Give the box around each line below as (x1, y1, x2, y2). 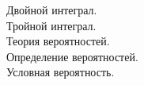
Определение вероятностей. (6, 48, 138, 64)
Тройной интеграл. (6, 17, 97, 33)
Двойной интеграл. (6, 2, 97, 17)
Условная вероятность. (6, 64, 115, 80)
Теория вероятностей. (6, 33, 110, 49)
